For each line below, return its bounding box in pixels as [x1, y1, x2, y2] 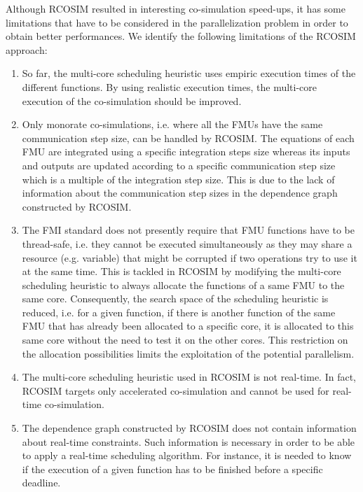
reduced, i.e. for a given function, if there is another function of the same [22, 304, 336, 319]
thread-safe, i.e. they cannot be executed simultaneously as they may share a [22, 236, 352, 251]
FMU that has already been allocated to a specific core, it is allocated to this [22, 318, 354, 333]
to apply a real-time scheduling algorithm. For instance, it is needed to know [22, 448, 352, 463]
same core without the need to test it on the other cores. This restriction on [22, 332, 348, 347]
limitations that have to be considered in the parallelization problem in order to [6, 15, 348, 29]
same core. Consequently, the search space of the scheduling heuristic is [22, 291, 329, 306]
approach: [6, 42, 48, 57]
